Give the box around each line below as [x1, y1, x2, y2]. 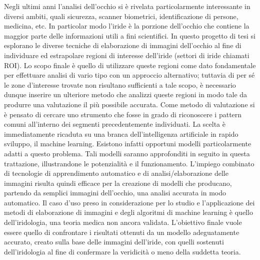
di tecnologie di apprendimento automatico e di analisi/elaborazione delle [4, 168, 228, 178]
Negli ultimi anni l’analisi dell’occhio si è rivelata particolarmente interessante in [4, 1, 250, 11]
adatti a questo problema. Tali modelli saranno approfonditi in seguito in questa [4, 148, 250, 158]
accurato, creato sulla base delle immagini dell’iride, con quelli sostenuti [4, 236, 224, 247]
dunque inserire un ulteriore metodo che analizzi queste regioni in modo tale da [4, 89, 247, 100]
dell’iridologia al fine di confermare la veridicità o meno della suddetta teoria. [4, 246, 241, 256]
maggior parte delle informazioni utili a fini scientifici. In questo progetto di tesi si [4, 30, 255, 41]
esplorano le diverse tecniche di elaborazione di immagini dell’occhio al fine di [4, 40, 241, 51]
